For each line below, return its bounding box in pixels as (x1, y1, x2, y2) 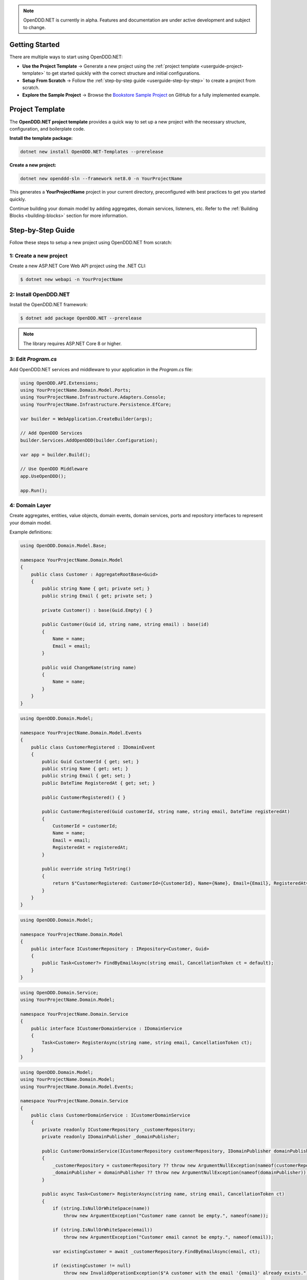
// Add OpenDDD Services (20, 430, 83, 436)
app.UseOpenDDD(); (20, 473, 67, 479)
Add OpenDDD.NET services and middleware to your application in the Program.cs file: (9, 366, 193, 372)
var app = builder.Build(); (20, 452, 91, 458)
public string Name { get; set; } (41, 765, 128, 772)
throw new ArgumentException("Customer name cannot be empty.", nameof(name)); (63, 1212, 269, 1219)
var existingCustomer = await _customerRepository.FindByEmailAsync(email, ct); (52, 1248, 260, 1254)
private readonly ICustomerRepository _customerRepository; (41, 1126, 196, 1133)
